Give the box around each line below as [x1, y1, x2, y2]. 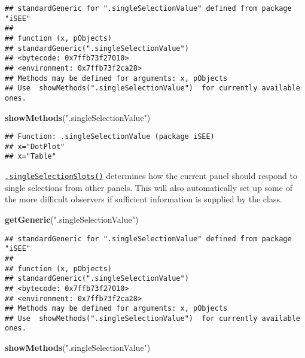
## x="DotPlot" [5, 142, 65, 151]
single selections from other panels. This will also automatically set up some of [5, 181, 292, 193]
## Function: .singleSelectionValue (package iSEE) [5, 132, 215, 141]
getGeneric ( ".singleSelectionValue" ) [5, 213, 139, 225]
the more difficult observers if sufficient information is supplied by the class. [5, 193, 282, 205]
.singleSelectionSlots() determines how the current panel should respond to [5, 169, 297, 182]
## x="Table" [5, 152, 56, 161]
